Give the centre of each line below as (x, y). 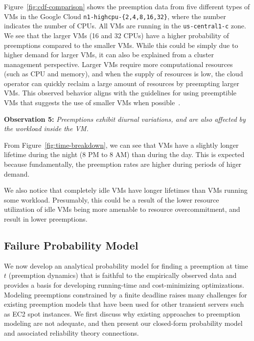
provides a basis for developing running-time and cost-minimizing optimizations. (124, 284)
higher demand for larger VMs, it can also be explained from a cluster (109, 55)
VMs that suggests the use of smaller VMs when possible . (92, 102)
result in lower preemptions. (46, 219)
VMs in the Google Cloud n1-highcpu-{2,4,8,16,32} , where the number (115, 16)
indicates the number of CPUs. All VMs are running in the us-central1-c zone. (125, 26)
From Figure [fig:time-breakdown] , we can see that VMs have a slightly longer (121, 145)
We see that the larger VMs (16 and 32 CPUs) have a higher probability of (116, 35)
